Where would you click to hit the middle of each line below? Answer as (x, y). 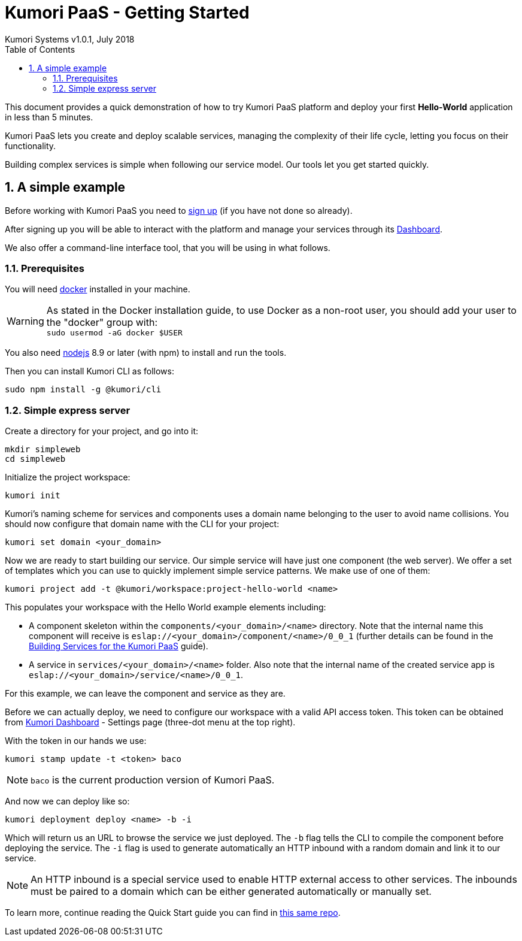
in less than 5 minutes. (49, 117)
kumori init (33, 496)
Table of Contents (40, 49)
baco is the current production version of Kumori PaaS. (153, 780)
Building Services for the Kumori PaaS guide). (119, 646)
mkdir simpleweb (43, 450)
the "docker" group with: (102, 323)
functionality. (31, 146)
